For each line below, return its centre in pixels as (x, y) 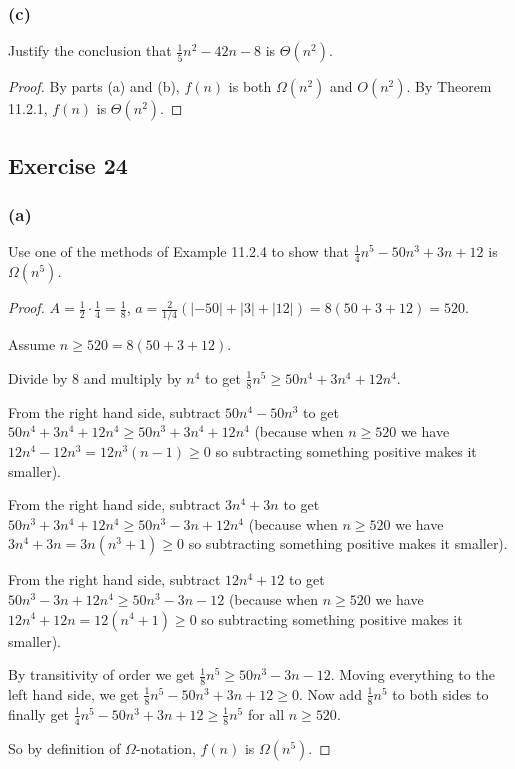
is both (250, 86)
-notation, (165, 747)
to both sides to (440, 693)
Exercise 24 (68, 164)
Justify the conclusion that (90, 50)
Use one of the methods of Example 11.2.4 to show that (179, 251)
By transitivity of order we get (101, 674)
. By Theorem (449, 86)
